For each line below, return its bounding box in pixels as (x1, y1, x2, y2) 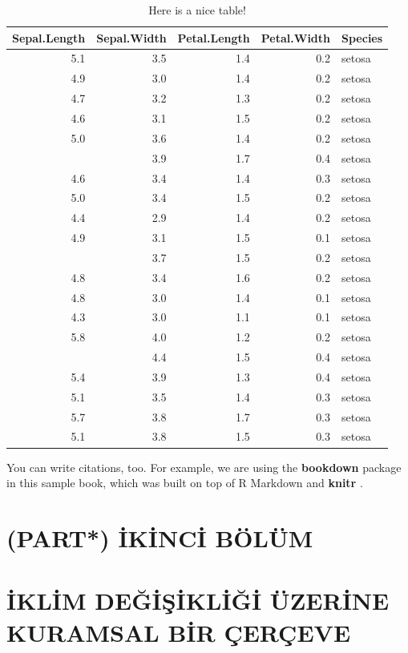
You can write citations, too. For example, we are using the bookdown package (6, 458, 402, 475)
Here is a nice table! (148, 2, 246, 18)
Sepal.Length (12, 29, 86, 46)
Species (341, 29, 383, 46)
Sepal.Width (96, 29, 167, 46)
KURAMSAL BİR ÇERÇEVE (6, 615, 351, 648)
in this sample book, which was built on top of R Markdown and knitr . (6, 474, 363, 491)
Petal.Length (177, 29, 250, 46)
